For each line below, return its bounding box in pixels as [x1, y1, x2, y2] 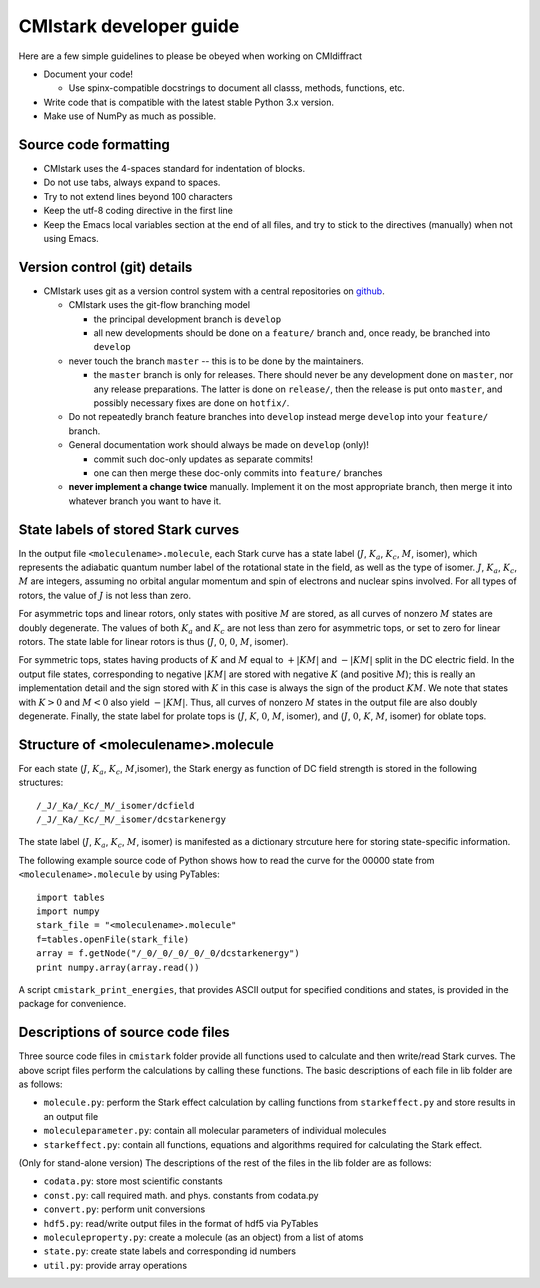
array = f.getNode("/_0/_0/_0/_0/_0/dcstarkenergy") [36, 948, 300, 959]
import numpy [36, 905, 100, 917]
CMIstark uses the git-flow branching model [68, 299, 250, 311]
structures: [18, 776, 64, 789]
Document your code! [43, 68, 134, 80]
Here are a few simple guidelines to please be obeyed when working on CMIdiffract [18, 50, 363, 62]
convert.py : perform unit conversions [43, 1203, 206, 1215]
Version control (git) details [18, 258, 193, 275]
